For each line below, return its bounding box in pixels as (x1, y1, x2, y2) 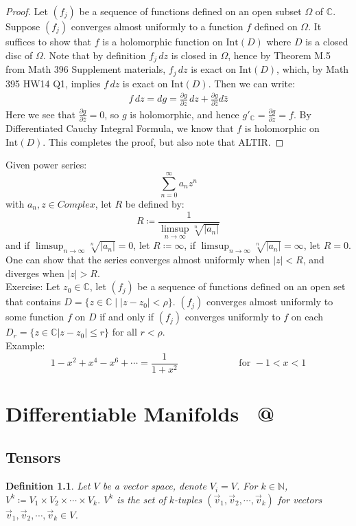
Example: (5, 338, 45, 353)
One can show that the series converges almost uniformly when (5, 252, 270, 267)
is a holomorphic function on (102, 34, 223, 48)
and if (5, 238, 30, 252)
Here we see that (5, 107, 75, 121)
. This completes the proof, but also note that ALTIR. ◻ (43, 134, 284, 149)
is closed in (171, 47, 217, 62)
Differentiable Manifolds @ (5, 399, 274, 427)
